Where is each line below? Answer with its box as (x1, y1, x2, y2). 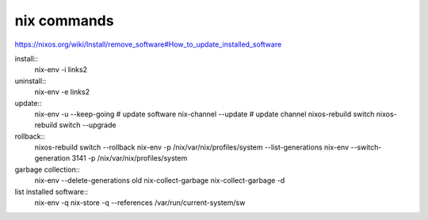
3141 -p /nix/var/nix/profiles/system (71, 154, 188, 163)
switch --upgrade (59, 120, 117, 130)
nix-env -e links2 (34, 87, 90, 97)
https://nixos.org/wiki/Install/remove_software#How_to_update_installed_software (14, 40, 282, 49)
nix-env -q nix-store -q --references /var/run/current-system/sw (34, 198, 246, 207)
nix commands (14, 12, 114, 29)
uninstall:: (14, 76, 47, 85)
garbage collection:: (14, 165, 81, 174)
